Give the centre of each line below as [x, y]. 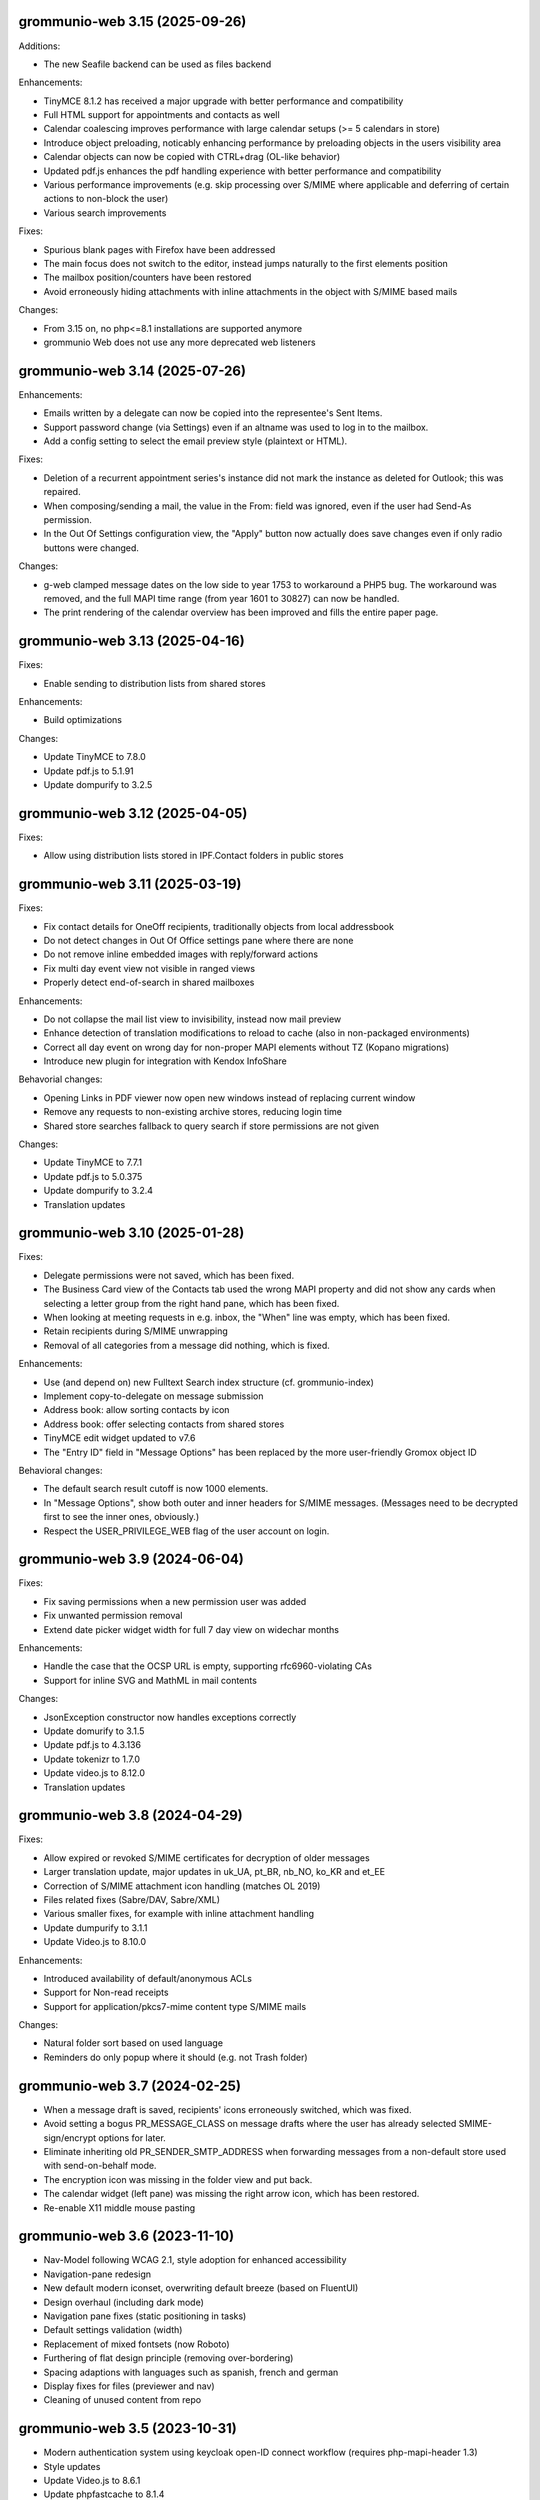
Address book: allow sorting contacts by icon [136, 1410]
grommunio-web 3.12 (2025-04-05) [133, 813]
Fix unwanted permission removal [113, 1616]
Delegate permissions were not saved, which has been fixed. [169, 1275]
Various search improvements [105, 212]
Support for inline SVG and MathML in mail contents [150, 1680]
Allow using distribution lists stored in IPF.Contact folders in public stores [193, 856]
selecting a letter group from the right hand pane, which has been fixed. [191, 1303]
